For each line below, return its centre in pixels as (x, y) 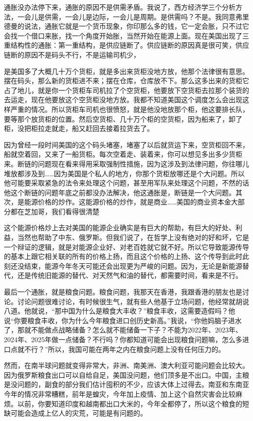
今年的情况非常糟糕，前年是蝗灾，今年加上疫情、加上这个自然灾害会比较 (120, 394)
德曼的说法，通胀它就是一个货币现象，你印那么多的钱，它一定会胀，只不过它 (126, 26)
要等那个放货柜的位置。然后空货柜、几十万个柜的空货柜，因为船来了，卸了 (123, 119)
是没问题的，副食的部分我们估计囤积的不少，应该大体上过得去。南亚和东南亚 (126, 384)
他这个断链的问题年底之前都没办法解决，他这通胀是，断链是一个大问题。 (120, 192)
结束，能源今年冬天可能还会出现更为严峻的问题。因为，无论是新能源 (133, 265)
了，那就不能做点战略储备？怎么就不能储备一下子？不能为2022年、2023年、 (123, 330)
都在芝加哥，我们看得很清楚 (55, 211)
